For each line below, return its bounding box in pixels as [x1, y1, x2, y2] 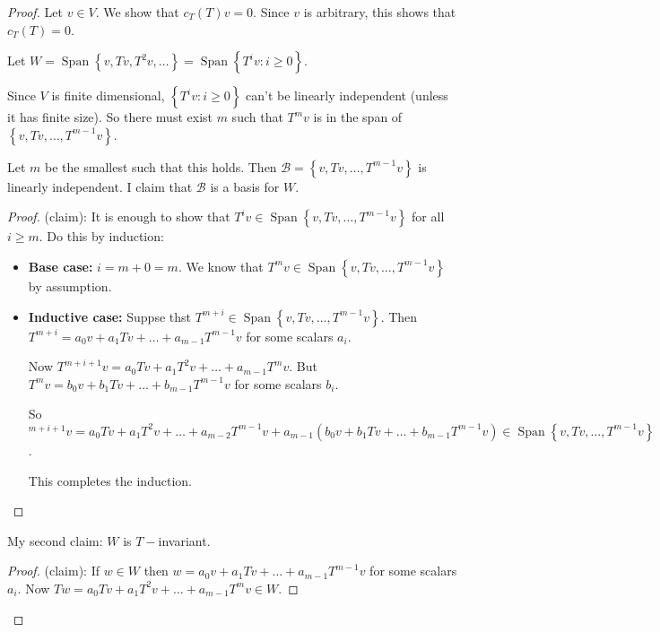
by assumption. [28, 276, 112, 295]
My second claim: [7, 531, 103, 550]
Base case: [28, 256, 93, 275]
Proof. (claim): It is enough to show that [7, 207, 230, 226]
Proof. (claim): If [7, 561, 100, 580]
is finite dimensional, [51, 86, 165, 105]
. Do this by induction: [39, 227, 164, 246]
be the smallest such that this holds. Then [45, 157, 277, 176]
